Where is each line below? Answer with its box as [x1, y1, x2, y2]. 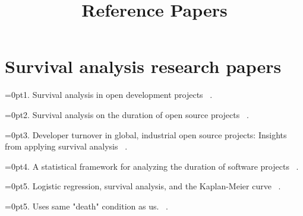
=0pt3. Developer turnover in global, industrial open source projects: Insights [5, 128, 287, 141]
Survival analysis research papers [5, 54, 282, 78]
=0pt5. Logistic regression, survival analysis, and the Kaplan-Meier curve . [5, 180, 281, 192]
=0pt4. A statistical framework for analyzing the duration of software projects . [5, 160, 299, 172]
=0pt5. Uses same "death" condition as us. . [5, 199, 168, 212]
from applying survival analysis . [5, 140, 128, 153]
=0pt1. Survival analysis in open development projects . [5, 88, 213, 101]
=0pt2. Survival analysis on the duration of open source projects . [5, 108, 249, 120]
